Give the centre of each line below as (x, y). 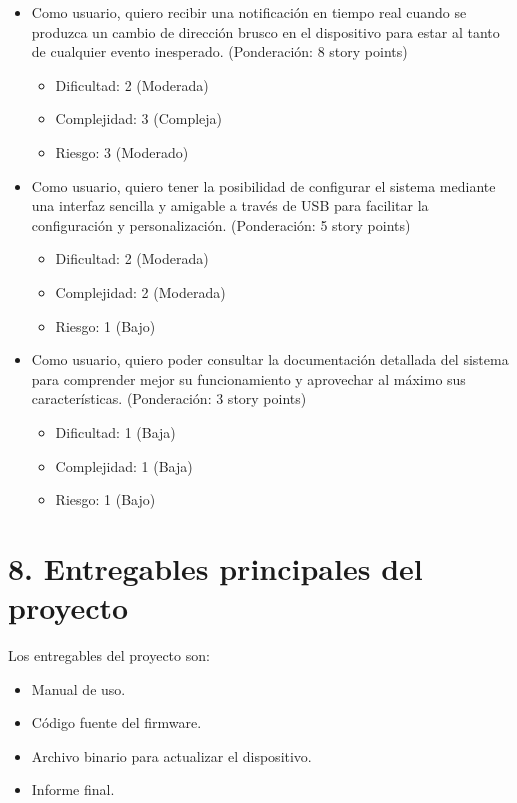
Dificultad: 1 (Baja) (115, 431)
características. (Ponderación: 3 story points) (169, 398)
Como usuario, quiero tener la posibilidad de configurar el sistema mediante (263, 185)
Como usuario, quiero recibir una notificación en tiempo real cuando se (249, 12)
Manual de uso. (78, 688)
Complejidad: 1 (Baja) (124, 465)
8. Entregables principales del (215, 567)
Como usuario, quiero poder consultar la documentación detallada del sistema (270, 359)
